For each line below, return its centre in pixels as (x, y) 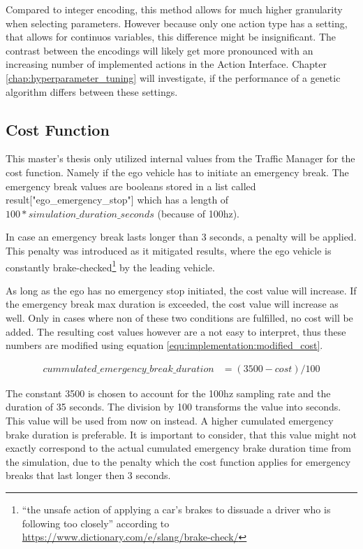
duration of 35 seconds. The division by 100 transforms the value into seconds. (173, 407)
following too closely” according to (96, 523)
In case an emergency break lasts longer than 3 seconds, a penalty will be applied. (181, 237)
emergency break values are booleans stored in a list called (131, 186)
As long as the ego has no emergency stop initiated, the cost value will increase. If (181, 290)
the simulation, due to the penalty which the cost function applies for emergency (178, 461)
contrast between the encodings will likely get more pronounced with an (160, 50)
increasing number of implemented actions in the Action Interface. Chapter (166, 64)
